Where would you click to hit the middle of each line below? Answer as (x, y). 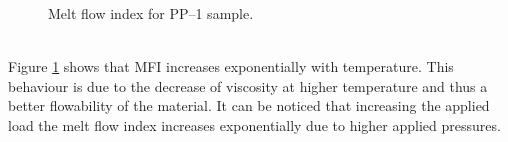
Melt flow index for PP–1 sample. (151, 13)
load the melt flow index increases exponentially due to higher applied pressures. (254, 124)
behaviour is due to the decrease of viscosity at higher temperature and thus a (248, 85)
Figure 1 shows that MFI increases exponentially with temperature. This (231, 66)
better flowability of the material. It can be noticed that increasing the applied (249, 105)
